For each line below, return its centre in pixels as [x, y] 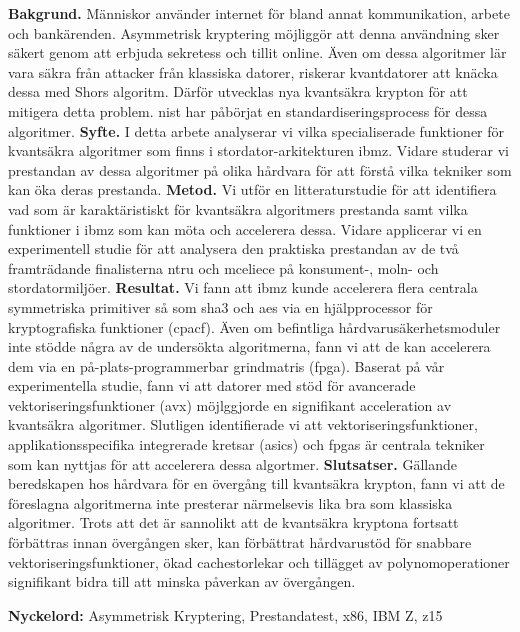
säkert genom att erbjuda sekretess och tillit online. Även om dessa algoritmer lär [257, 52]
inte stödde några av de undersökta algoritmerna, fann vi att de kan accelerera [249, 346]
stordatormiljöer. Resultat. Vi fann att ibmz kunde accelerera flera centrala [243, 287]
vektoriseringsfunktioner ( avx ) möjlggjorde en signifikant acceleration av [230, 404]
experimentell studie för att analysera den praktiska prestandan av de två [233, 248]
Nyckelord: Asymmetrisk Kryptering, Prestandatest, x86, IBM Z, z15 [225, 614]
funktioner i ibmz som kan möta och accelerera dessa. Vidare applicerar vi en [245, 228]
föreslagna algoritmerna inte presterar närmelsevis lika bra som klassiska [230, 502]
